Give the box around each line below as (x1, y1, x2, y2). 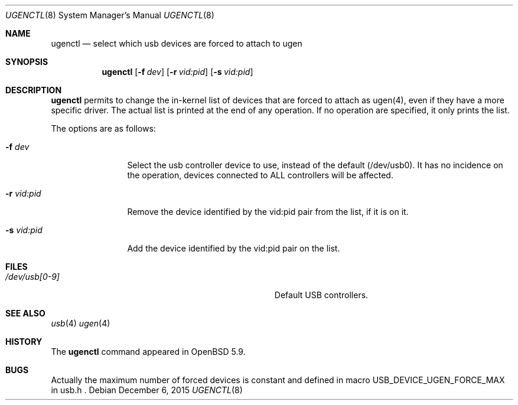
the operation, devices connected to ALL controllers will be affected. (127, 170, 393, 180)
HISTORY (5, 337, 43, 347)
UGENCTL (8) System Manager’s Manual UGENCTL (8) (5, 10, 214, 20)
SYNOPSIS (5, 57, 48, 67)
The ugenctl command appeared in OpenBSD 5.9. (51, 347, 246, 357)
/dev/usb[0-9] (5, 272, 60, 282)
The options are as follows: (51, 123, 156, 133)
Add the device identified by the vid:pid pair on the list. (127, 243, 340, 253)
